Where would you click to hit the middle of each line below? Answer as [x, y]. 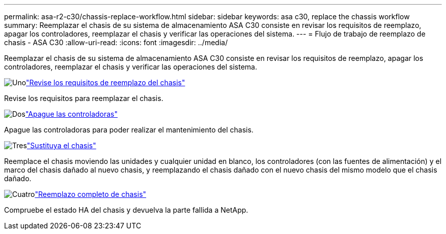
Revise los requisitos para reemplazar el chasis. [84, 98]
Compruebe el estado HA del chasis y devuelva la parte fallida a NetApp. [126, 210]
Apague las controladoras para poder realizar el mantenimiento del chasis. [129, 130]
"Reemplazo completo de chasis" [91, 194]
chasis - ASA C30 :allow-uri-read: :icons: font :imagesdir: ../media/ [116, 42]
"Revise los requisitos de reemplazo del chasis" [106, 82]
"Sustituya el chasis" [61, 145]
